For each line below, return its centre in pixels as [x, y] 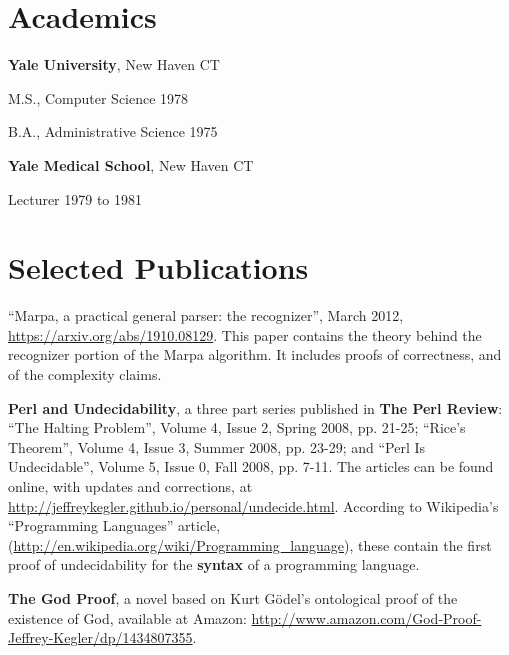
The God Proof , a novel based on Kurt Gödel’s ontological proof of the [233, 597]
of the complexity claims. [85, 374]
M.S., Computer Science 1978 [98, 97]
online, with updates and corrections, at [130, 485]
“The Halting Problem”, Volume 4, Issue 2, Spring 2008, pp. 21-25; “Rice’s [237, 427]
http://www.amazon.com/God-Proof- [366, 617]
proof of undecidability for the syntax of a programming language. [214, 564]
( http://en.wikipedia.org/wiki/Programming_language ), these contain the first [250, 544]
